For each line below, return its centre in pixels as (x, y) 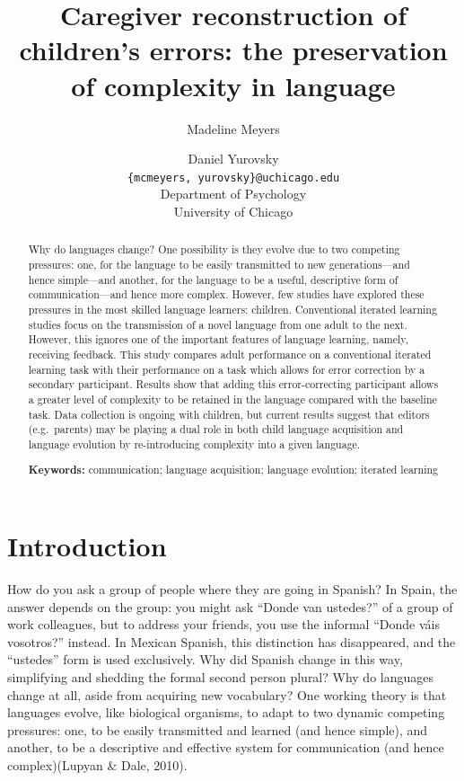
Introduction (87, 546)
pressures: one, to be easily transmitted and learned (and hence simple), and (218, 729)
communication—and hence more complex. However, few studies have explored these (226, 294)
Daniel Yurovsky (233, 159)
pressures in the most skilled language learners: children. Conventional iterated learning (232, 309)
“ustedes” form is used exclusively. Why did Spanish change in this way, (205, 659)
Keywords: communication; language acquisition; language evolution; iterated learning (233, 470)
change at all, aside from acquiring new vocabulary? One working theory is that (227, 694)
